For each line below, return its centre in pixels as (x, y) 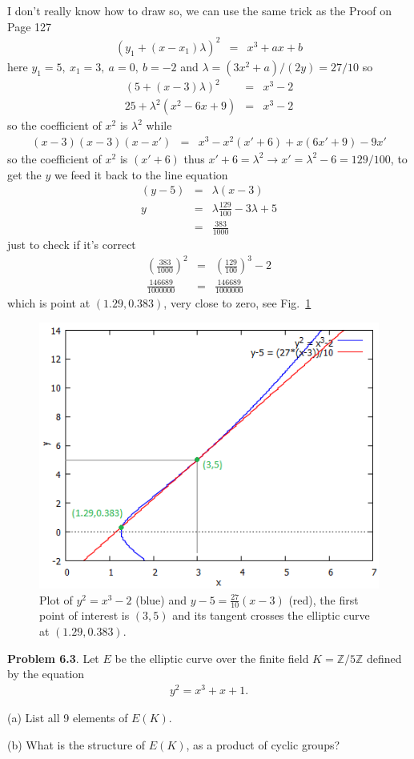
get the (24, 174)
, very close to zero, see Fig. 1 (237, 303)
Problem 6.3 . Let (53, 658)
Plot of (56, 599)
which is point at (49, 303)
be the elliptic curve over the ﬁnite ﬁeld (212, 658)
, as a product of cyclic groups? (263, 744)
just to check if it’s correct (72, 244)
